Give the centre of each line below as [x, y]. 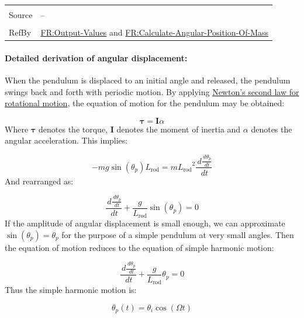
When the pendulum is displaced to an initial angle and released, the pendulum [148, 80]
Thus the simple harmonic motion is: [71, 290]
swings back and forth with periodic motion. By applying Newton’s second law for [152, 91]
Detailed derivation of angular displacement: [96, 57]
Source [21, 15]
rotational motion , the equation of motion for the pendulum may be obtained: [145, 103]
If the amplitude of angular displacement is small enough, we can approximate [145, 223]
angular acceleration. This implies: [66, 140]
